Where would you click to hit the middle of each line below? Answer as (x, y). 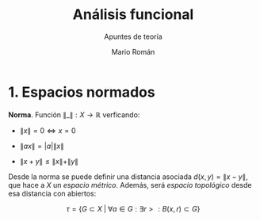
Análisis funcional (133, 15)
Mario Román (133, 51)
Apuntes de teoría (133, 36)
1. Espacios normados (82, 92)
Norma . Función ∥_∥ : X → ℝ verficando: (74, 114)
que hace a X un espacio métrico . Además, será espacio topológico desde (130, 185)
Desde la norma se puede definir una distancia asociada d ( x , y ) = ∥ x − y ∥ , (128, 177)
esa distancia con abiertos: (52, 193)
